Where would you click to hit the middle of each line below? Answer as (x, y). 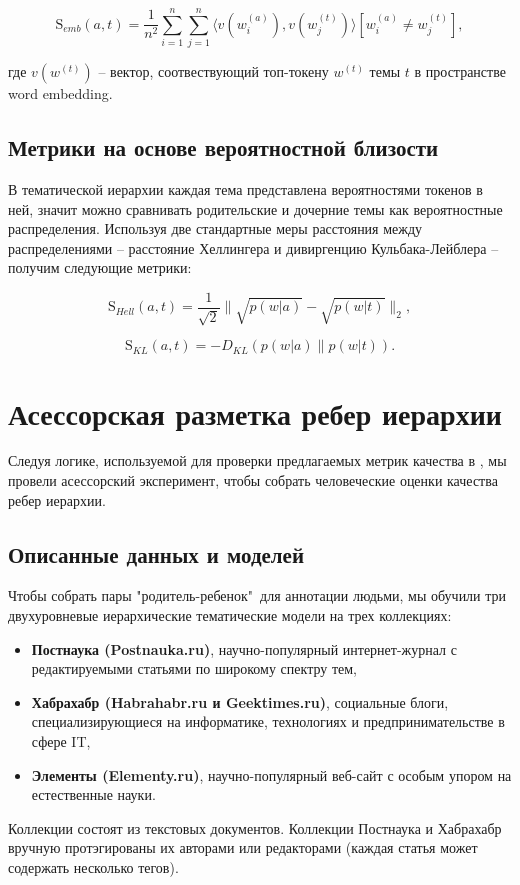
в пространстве (460, 71)
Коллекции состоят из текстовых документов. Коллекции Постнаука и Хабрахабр (255, 827)
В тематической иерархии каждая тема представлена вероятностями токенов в (245, 188)
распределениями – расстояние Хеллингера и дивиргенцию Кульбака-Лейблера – (253, 247)
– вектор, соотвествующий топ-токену (213, 71)
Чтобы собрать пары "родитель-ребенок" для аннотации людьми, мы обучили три (257, 595)
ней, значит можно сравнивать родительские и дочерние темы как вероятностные (255, 208)
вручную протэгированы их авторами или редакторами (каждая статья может (243, 847)
